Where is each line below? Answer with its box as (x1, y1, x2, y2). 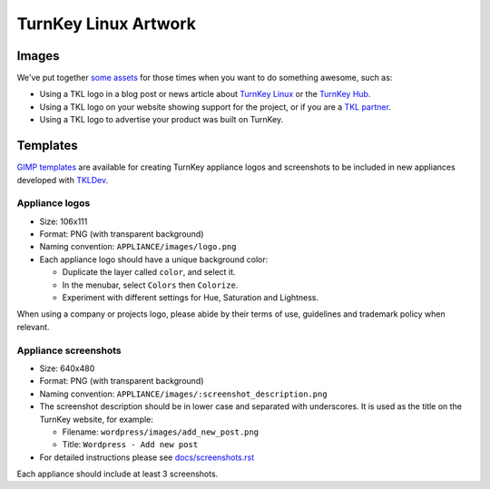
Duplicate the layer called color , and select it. (62, 267, 236, 278)
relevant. (16, 321, 50, 332)
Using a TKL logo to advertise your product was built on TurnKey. (39, 114, 284, 125)
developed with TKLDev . (16, 174, 109, 185)
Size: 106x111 (39, 216, 88, 227)
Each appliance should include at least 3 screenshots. (16, 468, 219, 480)
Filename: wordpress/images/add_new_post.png (62, 426, 259, 437)
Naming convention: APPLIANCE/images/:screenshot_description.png (39, 388, 328, 399)
